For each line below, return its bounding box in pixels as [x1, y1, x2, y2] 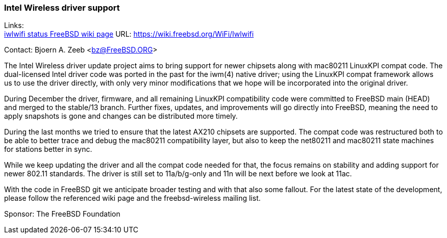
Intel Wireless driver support [4, 3, 120, 13]
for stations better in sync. [4, 145, 92, 154]
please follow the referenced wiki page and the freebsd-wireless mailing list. [4, 194, 261, 203]
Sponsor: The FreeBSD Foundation [4, 209, 120, 219]
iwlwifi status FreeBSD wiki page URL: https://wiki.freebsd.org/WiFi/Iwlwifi [4, 30, 254, 39]
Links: [4, 21, 24, 30]
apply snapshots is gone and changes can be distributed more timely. [4, 112, 238, 121]
